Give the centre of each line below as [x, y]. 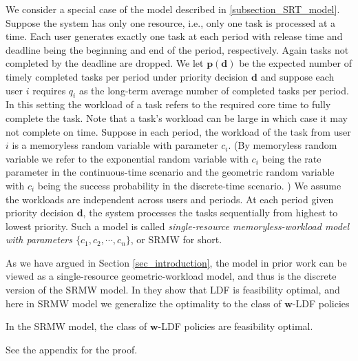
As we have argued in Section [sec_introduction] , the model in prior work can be [176, 262]
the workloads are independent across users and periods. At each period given [170, 199]
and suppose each [297, 76]
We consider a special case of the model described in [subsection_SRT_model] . [173, 9]
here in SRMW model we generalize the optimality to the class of [144, 303]
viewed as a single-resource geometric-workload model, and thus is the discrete [171, 276]
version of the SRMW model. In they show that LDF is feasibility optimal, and [173, 290]
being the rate [292, 158]
